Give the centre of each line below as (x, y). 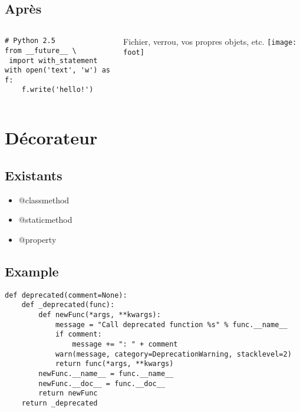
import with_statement (53, 60)
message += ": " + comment (125, 344)
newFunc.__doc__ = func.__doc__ (102, 383)
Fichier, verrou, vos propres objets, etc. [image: (210, 42)
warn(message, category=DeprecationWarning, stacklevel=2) (173, 354)
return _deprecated (60, 403)
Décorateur (51, 138)
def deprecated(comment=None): (66, 295)
